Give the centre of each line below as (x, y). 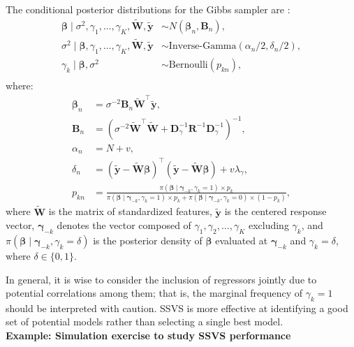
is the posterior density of (148, 240)
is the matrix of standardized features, (130, 211)
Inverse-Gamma (202, 46)
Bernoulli (188, 65)
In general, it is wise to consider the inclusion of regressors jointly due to (161, 279)
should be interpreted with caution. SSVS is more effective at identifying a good (177, 308)
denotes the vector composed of (124, 225)
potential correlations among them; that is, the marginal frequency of (154, 293)
